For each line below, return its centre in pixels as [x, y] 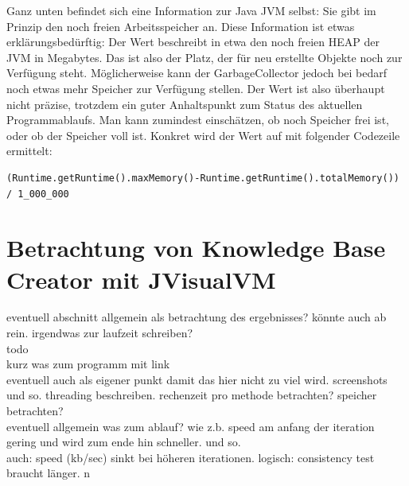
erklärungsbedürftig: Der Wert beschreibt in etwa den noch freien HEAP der [193, 42]
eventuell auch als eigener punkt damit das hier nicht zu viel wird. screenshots [197, 379]
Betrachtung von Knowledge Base [196, 248]
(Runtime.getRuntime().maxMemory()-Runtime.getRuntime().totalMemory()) [203, 178]
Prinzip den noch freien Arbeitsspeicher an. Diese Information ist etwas [181, 26]
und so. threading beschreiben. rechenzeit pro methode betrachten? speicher [192, 395]
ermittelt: [29, 151]
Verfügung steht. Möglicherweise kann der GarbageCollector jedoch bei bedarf [197, 73]
